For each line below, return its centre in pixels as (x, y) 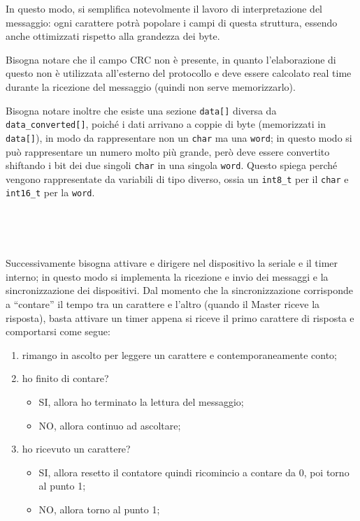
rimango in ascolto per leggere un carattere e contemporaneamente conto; (180, 354)
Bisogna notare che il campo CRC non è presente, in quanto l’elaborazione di (171, 59)
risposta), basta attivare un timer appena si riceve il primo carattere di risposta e (180, 317)
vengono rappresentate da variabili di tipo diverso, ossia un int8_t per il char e (177, 178)
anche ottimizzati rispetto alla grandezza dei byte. (113, 36)
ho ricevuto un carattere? (76, 449)
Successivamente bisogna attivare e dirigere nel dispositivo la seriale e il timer (172, 263)
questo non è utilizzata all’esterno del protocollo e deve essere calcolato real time (179, 73)
